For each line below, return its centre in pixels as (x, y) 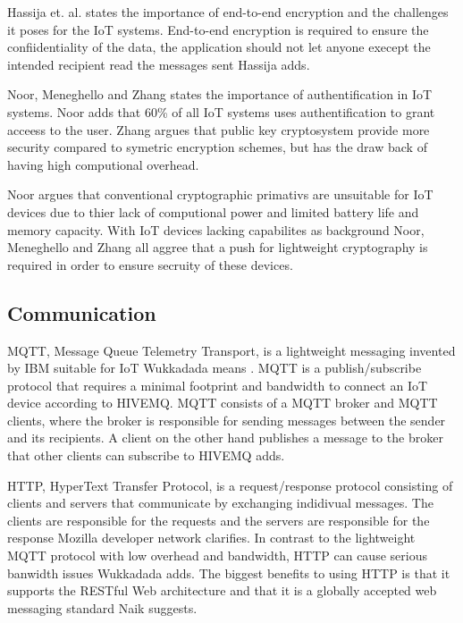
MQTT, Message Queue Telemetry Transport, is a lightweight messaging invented (231, 350)
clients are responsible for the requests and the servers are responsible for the (219, 520)
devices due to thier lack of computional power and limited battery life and (213, 211)
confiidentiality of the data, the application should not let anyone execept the (219, 47)
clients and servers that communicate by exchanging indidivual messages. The (220, 503)
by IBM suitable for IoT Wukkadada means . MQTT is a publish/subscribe (215, 368)
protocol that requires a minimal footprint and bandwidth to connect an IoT (218, 385)
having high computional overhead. (103, 164)
